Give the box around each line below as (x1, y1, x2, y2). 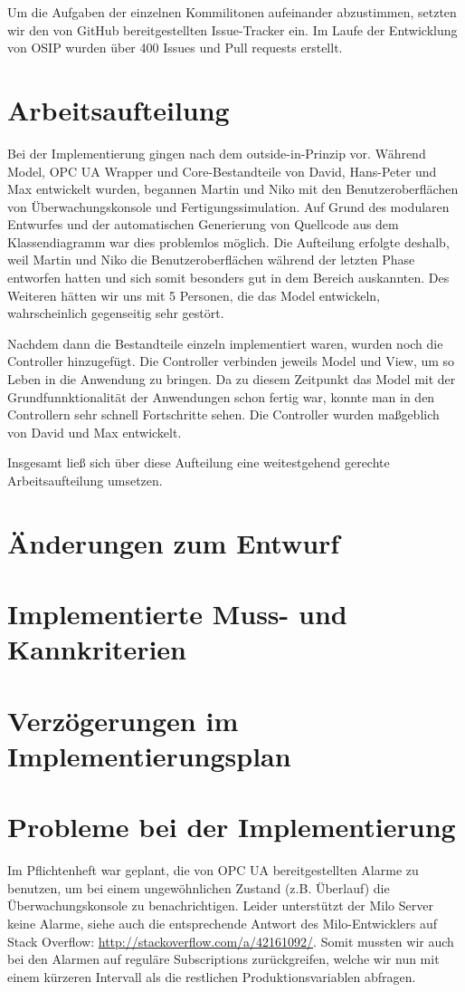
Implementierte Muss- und (7, 595, 347, 632)
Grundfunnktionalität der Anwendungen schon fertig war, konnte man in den (7, 387, 435, 406)
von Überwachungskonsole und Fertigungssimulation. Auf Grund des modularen (7, 197, 450, 216)
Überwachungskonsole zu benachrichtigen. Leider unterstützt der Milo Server (7, 896, 433, 915)
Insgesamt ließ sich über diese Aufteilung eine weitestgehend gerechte (7, 453, 390, 472)
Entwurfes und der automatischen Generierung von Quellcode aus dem (7, 215, 399, 234)
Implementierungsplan (7, 737, 291, 774)
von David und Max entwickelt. (7, 422, 182, 441)
